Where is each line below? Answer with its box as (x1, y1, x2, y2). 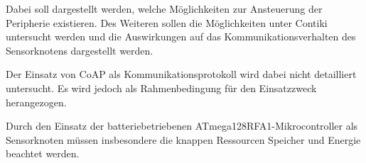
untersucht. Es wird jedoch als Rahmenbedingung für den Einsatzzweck (6, 80, 317, 95)
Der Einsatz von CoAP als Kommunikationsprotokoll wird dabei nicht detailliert (6, 67, 357, 81)
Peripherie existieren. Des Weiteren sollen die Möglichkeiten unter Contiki (6, 15, 328, 30)
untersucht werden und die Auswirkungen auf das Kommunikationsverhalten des (6, 29, 356, 44)
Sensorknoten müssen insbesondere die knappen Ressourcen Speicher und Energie (6, 132, 361, 147)
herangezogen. (6, 94, 67, 109)
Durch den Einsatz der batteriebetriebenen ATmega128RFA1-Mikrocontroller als (6, 118, 358, 133)
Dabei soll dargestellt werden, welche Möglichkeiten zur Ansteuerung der (6, 1, 323, 16)
